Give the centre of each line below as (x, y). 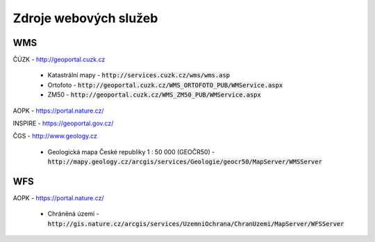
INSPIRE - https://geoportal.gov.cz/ (63, 123)
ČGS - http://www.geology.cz (55, 136)
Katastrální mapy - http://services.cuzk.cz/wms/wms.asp (139, 75)
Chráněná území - (74, 214)
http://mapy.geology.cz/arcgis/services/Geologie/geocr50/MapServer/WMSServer (185, 162)
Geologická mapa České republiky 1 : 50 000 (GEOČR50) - (131, 152)
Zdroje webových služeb (85, 18)
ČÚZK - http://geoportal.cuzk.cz (59, 60)
